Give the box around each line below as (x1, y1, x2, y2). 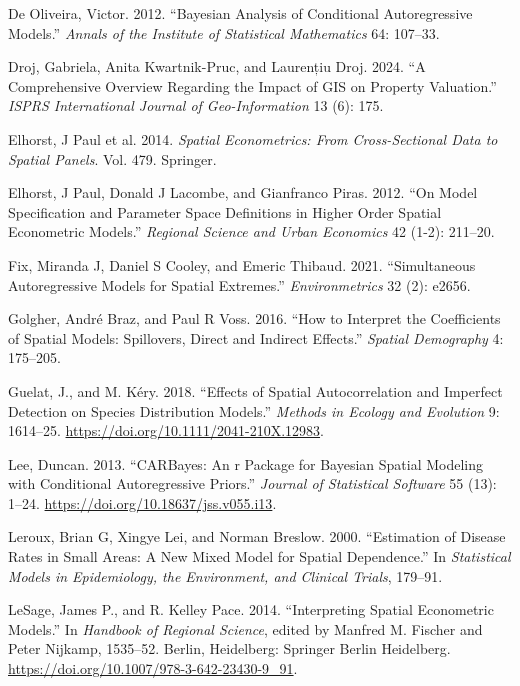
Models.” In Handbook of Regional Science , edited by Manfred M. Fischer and (8, 618, 483, 639)
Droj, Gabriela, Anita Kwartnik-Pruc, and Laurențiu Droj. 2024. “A (8, 56, 426, 77)
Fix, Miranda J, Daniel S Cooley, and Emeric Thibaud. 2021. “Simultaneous (8, 254, 476, 275)
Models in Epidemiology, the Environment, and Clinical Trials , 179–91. (8, 565, 443, 586)
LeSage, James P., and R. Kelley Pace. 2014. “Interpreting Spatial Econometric (8, 599, 494, 620)
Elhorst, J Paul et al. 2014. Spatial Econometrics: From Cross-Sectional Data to (8, 128, 498, 149)
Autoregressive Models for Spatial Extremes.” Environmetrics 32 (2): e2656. (8, 274, 471, 295)
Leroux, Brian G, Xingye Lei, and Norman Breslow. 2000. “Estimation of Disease (8, 526, 506, 547)
